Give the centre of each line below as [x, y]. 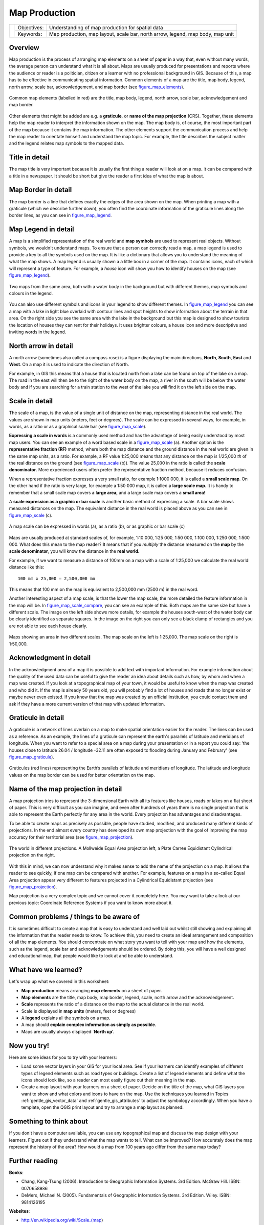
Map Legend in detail [42, 230]
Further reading [33, 1161]
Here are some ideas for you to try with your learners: [63, 1057]
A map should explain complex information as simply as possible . [89, 1025]
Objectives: [31, 27]
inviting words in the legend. [37, 332]
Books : [16, 1173]
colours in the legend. [31, 293]
